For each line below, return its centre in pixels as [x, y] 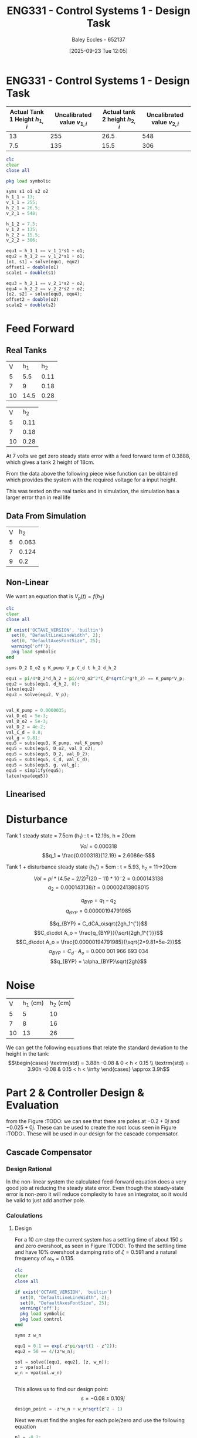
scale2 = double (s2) [31, 305]
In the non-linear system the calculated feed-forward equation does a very [96, 1182]
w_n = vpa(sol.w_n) [38, 1373]
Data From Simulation [46, 516]
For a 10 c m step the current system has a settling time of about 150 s [98, 1240]
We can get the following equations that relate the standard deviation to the [97, 1047]
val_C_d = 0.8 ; [25, 732]
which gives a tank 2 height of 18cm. [50, 462]
